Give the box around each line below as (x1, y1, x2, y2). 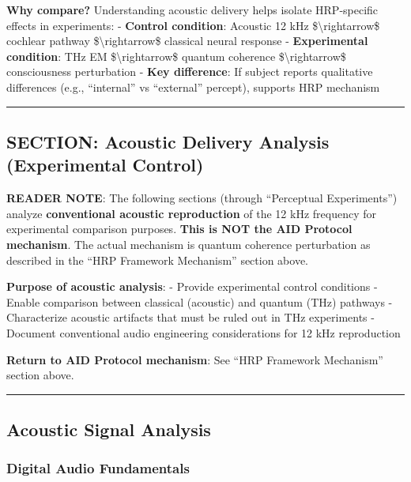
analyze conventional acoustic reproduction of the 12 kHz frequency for (6, 205, 376, 221)
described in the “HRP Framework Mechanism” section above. (6, 251, 309, 268)
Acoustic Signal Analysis (6, 417, 211, 442)
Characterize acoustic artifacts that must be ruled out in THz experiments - (6, 309, 375, 326)
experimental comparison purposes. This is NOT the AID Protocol (6, 220, 353, 237)
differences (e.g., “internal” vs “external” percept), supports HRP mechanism (6, 78, 380, 95)
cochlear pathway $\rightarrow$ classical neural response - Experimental (6, 32, 368, 49)
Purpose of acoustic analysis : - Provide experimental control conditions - (6, 278, 378, 295)
